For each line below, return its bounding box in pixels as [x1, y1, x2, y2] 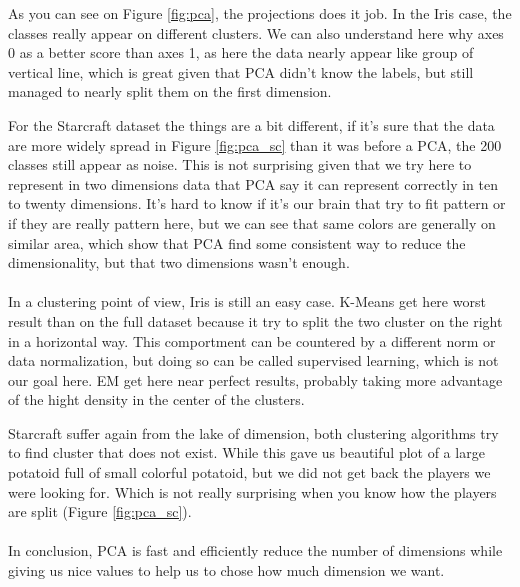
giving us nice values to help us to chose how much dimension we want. [8, 560, 445, 581]
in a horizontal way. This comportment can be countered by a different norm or [8, 330, 496, 351]
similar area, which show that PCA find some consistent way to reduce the [8, 232, 466, 253]
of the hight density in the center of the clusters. [8, 389, 305, 410]
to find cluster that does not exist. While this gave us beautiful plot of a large [8, 442, 485, 463]
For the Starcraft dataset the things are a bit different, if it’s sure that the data [8, 114, 495, 135]
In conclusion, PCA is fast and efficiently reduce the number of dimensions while [8, 540, 503, 561]
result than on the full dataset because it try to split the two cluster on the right [8, 310, 503, 331]
